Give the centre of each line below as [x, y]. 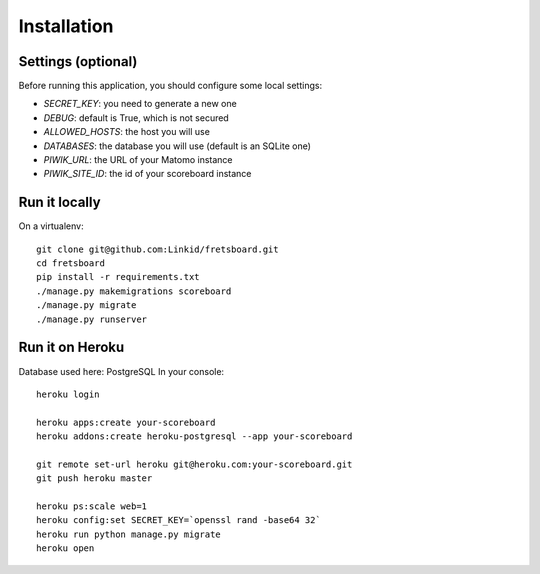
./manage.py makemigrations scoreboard [134, 291]
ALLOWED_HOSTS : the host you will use [126, 132]
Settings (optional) [78, 61]
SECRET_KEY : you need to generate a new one [140, 104]
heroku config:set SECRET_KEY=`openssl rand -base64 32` [179, 520]
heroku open [65, 548]
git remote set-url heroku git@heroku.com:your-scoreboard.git [194, 464]
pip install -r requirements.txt [118, 277]
